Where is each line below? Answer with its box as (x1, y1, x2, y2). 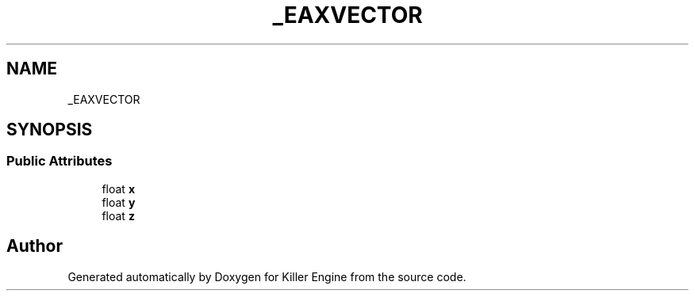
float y (102, 195, 136, 209)
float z (102, 208, 135, 223)
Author (6, 236, 63, 257)
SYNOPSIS (6, 120, 93, 140)
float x (102, 181, 135, 196)
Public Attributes (6, 153, 113, 169)
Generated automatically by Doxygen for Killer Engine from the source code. (67, 269, 467, 284)
